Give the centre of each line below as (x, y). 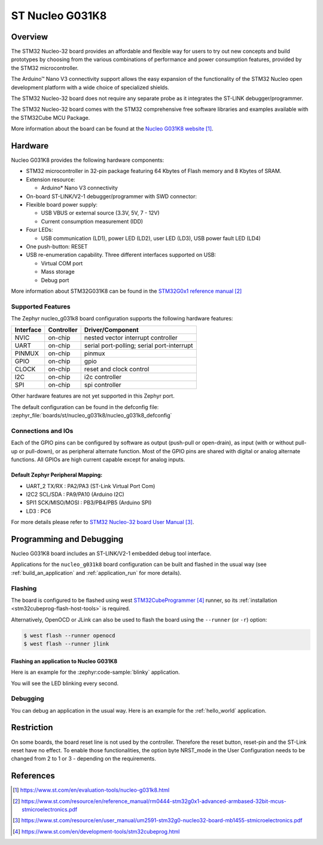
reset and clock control (117, 370)
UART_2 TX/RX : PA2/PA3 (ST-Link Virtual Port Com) (91, 486)
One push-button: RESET (57, 246)
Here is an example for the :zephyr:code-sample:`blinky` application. (95, 672)
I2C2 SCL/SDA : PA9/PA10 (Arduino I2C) (75, 494)
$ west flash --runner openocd (70, 635)
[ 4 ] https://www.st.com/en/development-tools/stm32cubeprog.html (96, 831)
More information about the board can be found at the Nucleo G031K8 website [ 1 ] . (112, 129)
